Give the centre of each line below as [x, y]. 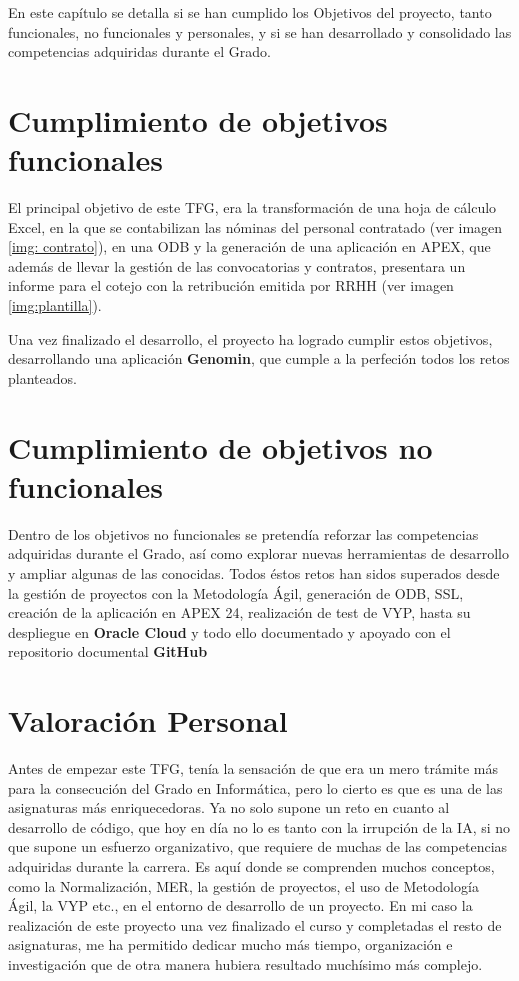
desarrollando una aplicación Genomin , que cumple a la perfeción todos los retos [259, 358]
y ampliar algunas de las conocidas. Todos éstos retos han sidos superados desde [254, 572]
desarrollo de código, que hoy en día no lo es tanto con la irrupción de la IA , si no [259, 826]
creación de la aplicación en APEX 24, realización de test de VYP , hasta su [239, 612]
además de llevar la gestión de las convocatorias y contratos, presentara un [237, 265]
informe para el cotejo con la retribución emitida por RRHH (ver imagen [231, 285]
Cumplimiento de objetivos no [220, 446]
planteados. [42, 377]
